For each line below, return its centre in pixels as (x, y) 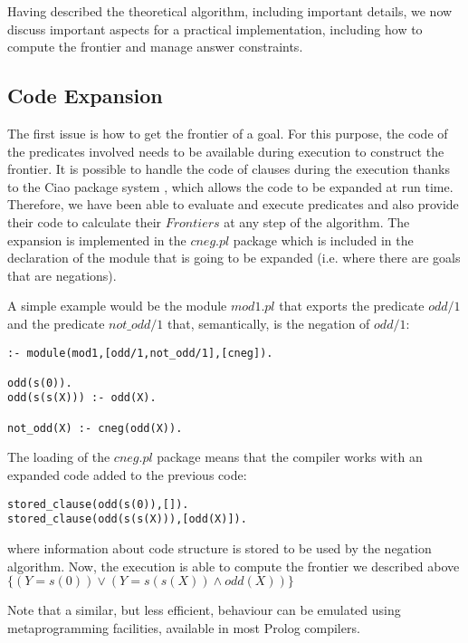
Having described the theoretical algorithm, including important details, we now (230, 11)
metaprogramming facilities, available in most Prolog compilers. (184, 627)
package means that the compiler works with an (290, 457)
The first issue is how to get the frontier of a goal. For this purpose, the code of (228, 133)
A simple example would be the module (117, 306)
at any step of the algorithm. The (317, 221)
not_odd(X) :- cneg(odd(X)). (95, 428)
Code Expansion (85, 96)
